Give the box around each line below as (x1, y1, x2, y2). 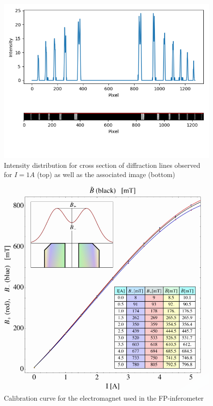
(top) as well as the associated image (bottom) (37, 169, 175, 179)
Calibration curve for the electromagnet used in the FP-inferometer (4, 393, 204, 403)
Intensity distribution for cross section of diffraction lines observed (4, 160, 200, 170)
